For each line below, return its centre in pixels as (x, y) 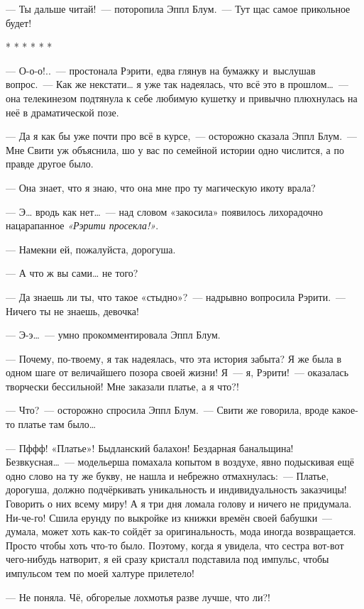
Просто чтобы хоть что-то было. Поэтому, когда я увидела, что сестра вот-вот (175, 545)
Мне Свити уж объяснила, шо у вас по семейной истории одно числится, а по (175, 149)
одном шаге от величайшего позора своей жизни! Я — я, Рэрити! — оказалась (177, 372)
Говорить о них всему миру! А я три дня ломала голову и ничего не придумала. (179, 504)
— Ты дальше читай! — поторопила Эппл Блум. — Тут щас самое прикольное (178, 9)
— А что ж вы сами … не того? (72, 273)
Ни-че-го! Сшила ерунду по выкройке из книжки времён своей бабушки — (169, 517)
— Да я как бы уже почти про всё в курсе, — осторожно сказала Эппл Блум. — (182, 136)
